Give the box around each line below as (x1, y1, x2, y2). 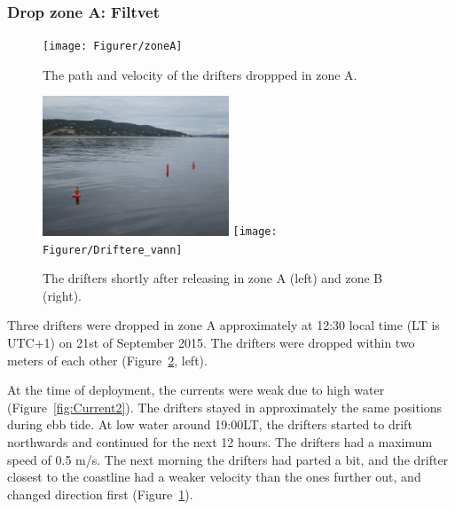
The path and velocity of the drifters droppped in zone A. (43, 65, 357, 83)
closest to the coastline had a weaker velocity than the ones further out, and (7, 467, 421, 486)
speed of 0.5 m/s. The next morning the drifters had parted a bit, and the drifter (7, 450, 449, 468)
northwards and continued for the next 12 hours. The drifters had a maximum (7, 432, 433, 451)
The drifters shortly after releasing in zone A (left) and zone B (43, 269, 383, 287)
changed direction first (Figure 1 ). (7, 484, 193, 503)
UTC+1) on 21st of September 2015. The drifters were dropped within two (7, 333, 415, 351)
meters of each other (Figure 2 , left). (7, 350, 208, 369)
